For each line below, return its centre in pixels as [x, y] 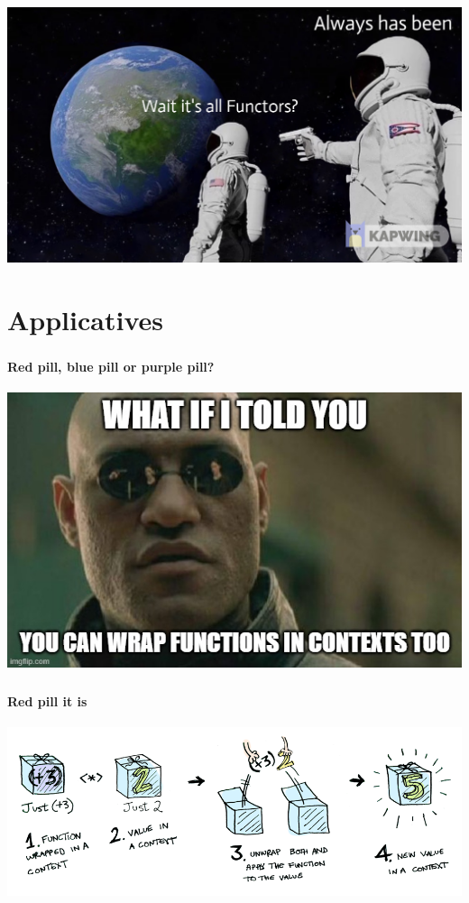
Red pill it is [47, 700]
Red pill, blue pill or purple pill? [111, 366]
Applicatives [85, 319]
